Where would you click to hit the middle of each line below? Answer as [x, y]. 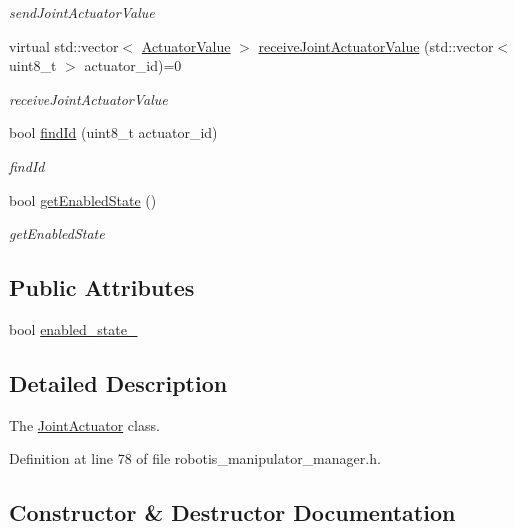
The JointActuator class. [84, 424]
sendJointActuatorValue [82, 12]
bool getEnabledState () [83, 199]
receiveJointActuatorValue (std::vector [376, 45]
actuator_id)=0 [133, 65]
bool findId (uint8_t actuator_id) [113, 132]
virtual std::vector [64, 45]
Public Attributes [102, 287]
